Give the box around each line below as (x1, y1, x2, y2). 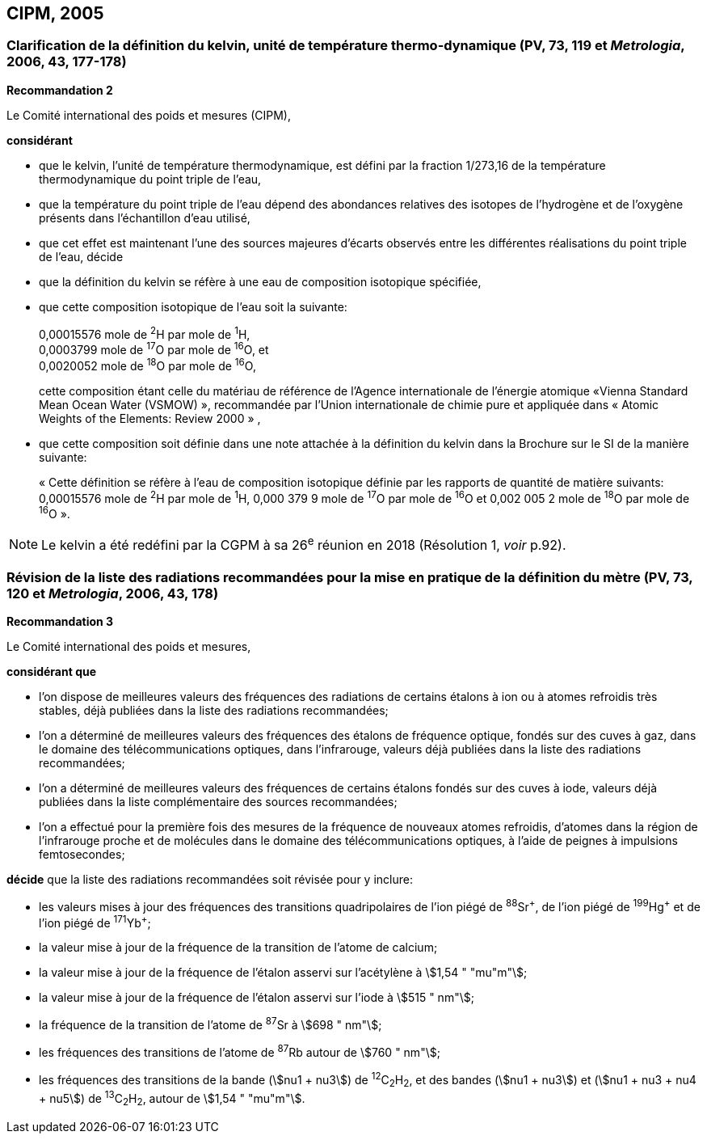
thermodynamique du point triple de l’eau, (39, 171, 262, 186)
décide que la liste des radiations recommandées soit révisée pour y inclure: (6, 872, 413, 887)
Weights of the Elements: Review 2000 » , (39, 411, 261, 425)
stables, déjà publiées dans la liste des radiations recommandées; (39, 703, 389, 718)
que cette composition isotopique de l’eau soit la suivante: (39, 299, 347, 314)
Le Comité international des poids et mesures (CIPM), (6, 108, 291, 122)
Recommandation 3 (6, 614, 114, 629)
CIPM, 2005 (6, 3, 104, 23)
